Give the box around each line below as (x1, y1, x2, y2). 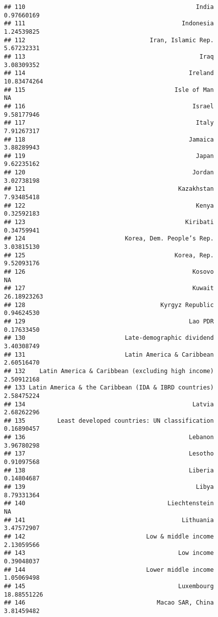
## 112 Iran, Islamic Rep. (4, 36, 214, 44)
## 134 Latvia (4, 400, 214, 408)
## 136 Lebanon (4, 434, 214, 441)
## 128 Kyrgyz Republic (4, 301, 214, 308)
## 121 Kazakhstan (4, 185, 214, 193)
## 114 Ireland (4, 70, 214, 77)
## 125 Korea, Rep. (4, 251, 214, 259)
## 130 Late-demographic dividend (4, 334, 214, 342)
